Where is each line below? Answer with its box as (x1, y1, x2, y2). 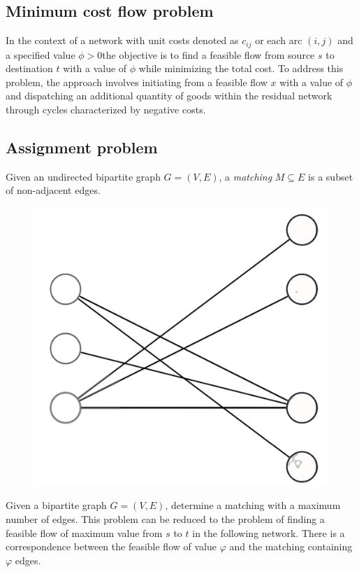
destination (6, 61, 53, 76)
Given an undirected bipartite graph (6, 169, 161, 183)
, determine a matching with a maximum (165, 498, 341, 512)
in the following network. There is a (192, 525, 345, 540)
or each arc (255, 33, 302, 48)
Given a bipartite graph (6, 498, 107, 512)
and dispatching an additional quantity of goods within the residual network (6, 88, 332, 103)
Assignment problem (6, 137, 158, 158)
